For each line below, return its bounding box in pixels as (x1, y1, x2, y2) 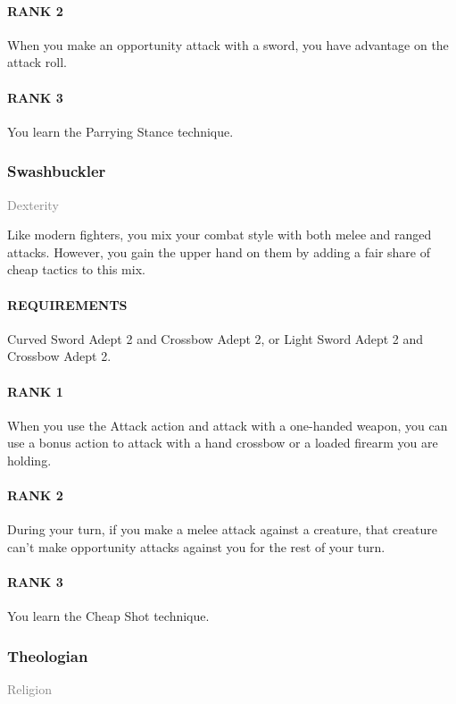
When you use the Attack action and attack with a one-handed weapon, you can (7, 415, 448, 434)
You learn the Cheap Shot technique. (7, 607, 210, 625)
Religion (7, 680, 52, 699)
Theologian (7, 644, 88, 666)
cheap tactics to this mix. (7, 260, 145, 279)
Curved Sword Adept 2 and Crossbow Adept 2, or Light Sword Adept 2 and (7, 329, 424, 348)
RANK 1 (7, 381, 63, 400)
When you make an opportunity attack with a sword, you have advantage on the (7, 35, 449, 54)
